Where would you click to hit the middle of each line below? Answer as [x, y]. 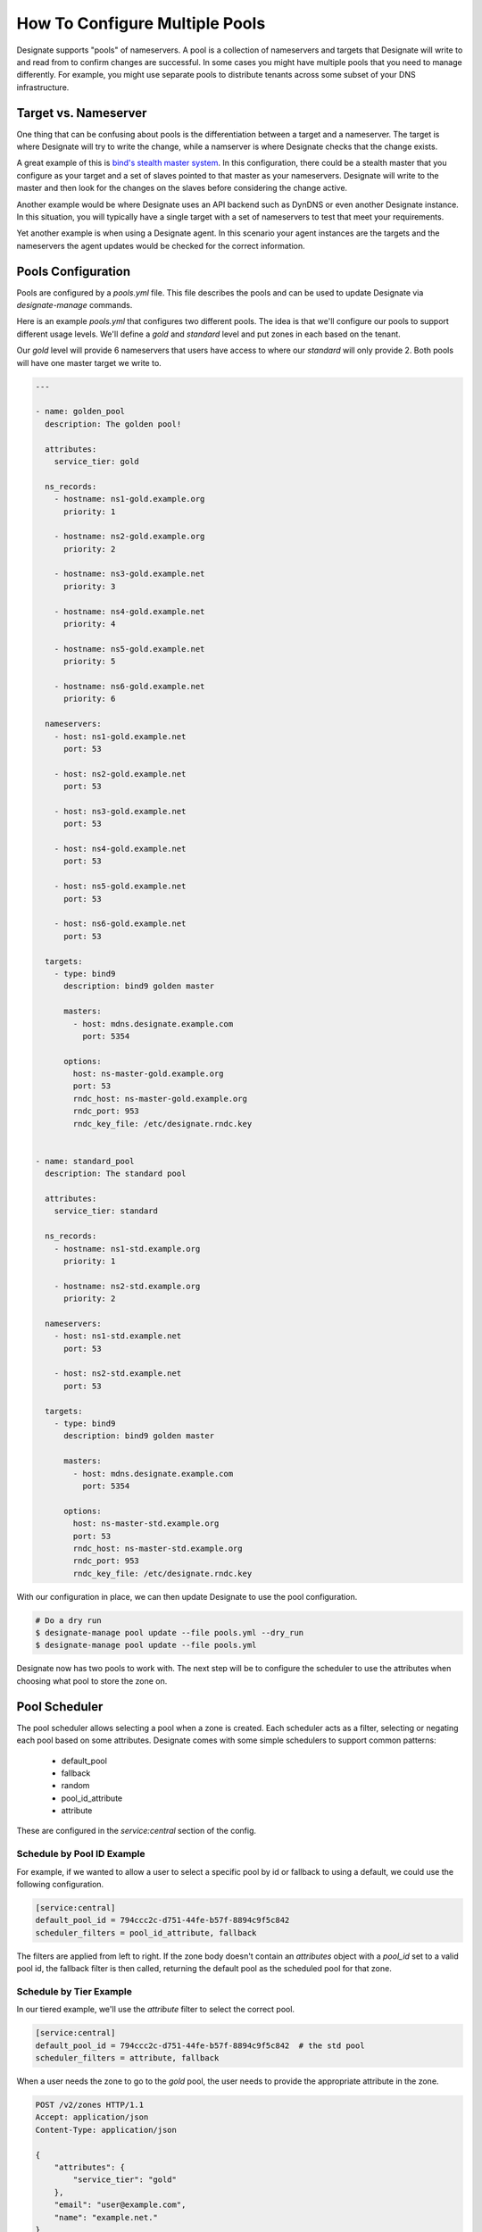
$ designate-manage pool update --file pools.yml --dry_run [170, 1633]
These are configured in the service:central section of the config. [137, 1831]
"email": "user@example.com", [120, 2205]
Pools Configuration [74, 271]
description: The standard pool [116, 1174]
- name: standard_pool [85, 1161]
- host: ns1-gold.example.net [120, 736]
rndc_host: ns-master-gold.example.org [160, 1099]
